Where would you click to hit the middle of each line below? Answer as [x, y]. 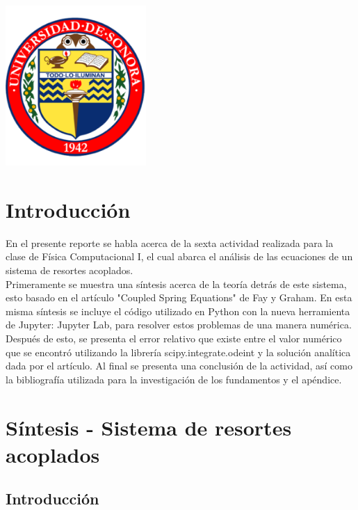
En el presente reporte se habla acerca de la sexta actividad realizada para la [170, 242]
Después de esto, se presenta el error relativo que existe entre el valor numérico [174, 338]
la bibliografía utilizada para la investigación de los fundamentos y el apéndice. [174, 379]
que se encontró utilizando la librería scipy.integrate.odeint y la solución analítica [178, 352]
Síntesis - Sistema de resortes [149, 427]
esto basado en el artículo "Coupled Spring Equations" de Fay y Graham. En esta [179, 297]
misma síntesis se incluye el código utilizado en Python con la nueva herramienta [178, 311]
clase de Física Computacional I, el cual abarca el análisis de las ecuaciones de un [179, 256]
